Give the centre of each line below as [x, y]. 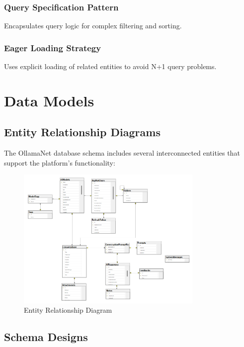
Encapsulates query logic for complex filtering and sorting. [93, 26]
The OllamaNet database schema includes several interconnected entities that [122, 153]
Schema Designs [46, 337]
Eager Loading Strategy [53, 47]
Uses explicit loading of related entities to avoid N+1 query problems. [110, 66]
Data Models [49, 100]
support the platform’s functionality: [60, 162]
